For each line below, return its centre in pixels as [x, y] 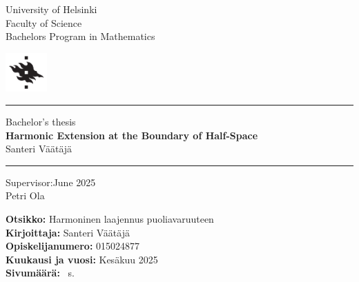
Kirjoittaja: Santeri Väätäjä [68, 232]
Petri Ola [25, 195]
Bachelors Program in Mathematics [80, 36]
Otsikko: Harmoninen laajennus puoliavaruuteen [110, 219]
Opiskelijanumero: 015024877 [73, 246]
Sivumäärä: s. [40, 273]
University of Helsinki [51, 9]
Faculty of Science [44, 22]
